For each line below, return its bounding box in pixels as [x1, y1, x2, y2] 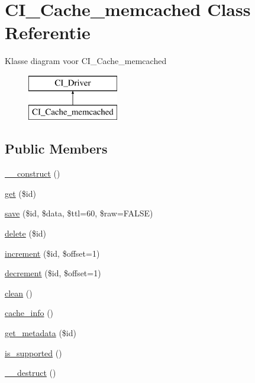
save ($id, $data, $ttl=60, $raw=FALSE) [5, 207, 153, 219]
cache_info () [5, 307, 54, 319]
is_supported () [5, 346, 62, 359]
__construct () [5, 167, 60, 180]
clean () [5, 286, 33, 299]
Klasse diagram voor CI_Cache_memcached [5, 55, 167, 67]
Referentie [5, 20, 91, 44]
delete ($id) [5, 227, 47, 240]
